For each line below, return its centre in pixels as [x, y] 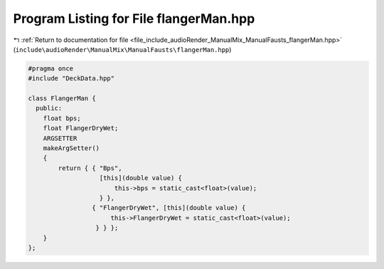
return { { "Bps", [90, 168]
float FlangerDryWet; [81, 128]
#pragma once [51, 68]
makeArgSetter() [71, 148]
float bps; [62, 118]
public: [49, 108]
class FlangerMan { [62, 99]
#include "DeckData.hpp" [71, 79]
